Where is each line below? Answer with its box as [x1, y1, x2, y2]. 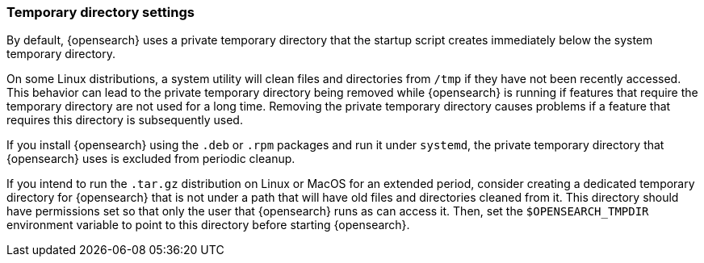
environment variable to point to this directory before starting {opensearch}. [6, 218, 410, 232]
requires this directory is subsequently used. [6, 113, 243, 127]
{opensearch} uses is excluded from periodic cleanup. [6, 152, 295, 166]
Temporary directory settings [6, 4, 195, 20]
